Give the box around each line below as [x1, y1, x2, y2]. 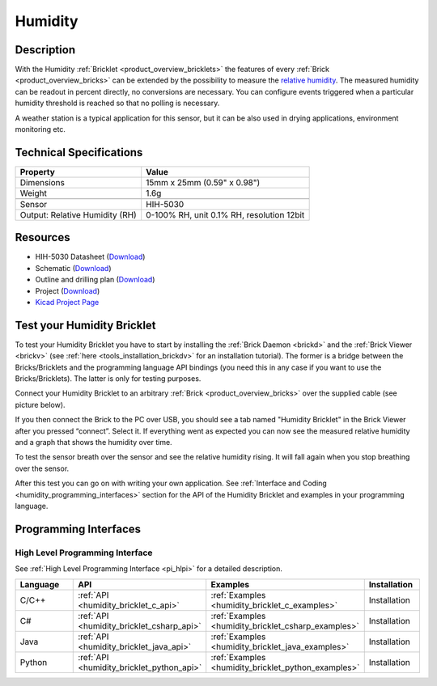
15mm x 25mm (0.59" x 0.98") [146, 176, 261, 188]
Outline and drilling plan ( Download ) [35, 275, 155, 285]
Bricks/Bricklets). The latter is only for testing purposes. [15, 374, 202, 383]
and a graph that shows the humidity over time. [15, 438, 173, 447]
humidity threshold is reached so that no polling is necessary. [15, 98, 220, 108]
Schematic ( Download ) [35, 263, 112, 273]
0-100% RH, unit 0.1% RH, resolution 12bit [146, 209, 305, 220]
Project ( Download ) [35, 286, 100, 295]
